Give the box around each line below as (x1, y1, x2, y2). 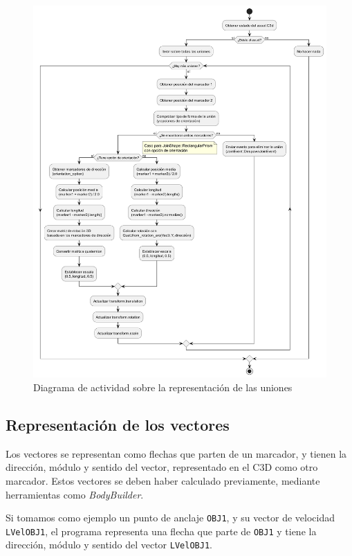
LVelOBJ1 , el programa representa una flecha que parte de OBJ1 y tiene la (6, 523, 317, 538)
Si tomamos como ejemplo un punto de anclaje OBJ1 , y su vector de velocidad (6, 510, 335, 525)
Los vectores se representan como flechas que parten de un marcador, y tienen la (6, 446, 347, 460)
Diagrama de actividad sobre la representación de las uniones (33, 379, 293, 394)
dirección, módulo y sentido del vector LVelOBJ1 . (6, 537, 212, 552)
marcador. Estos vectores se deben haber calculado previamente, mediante (6, 473, 320, 487)
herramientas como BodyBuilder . (6, 487, 144, 501)
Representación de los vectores (6, 413, 230, 435)
